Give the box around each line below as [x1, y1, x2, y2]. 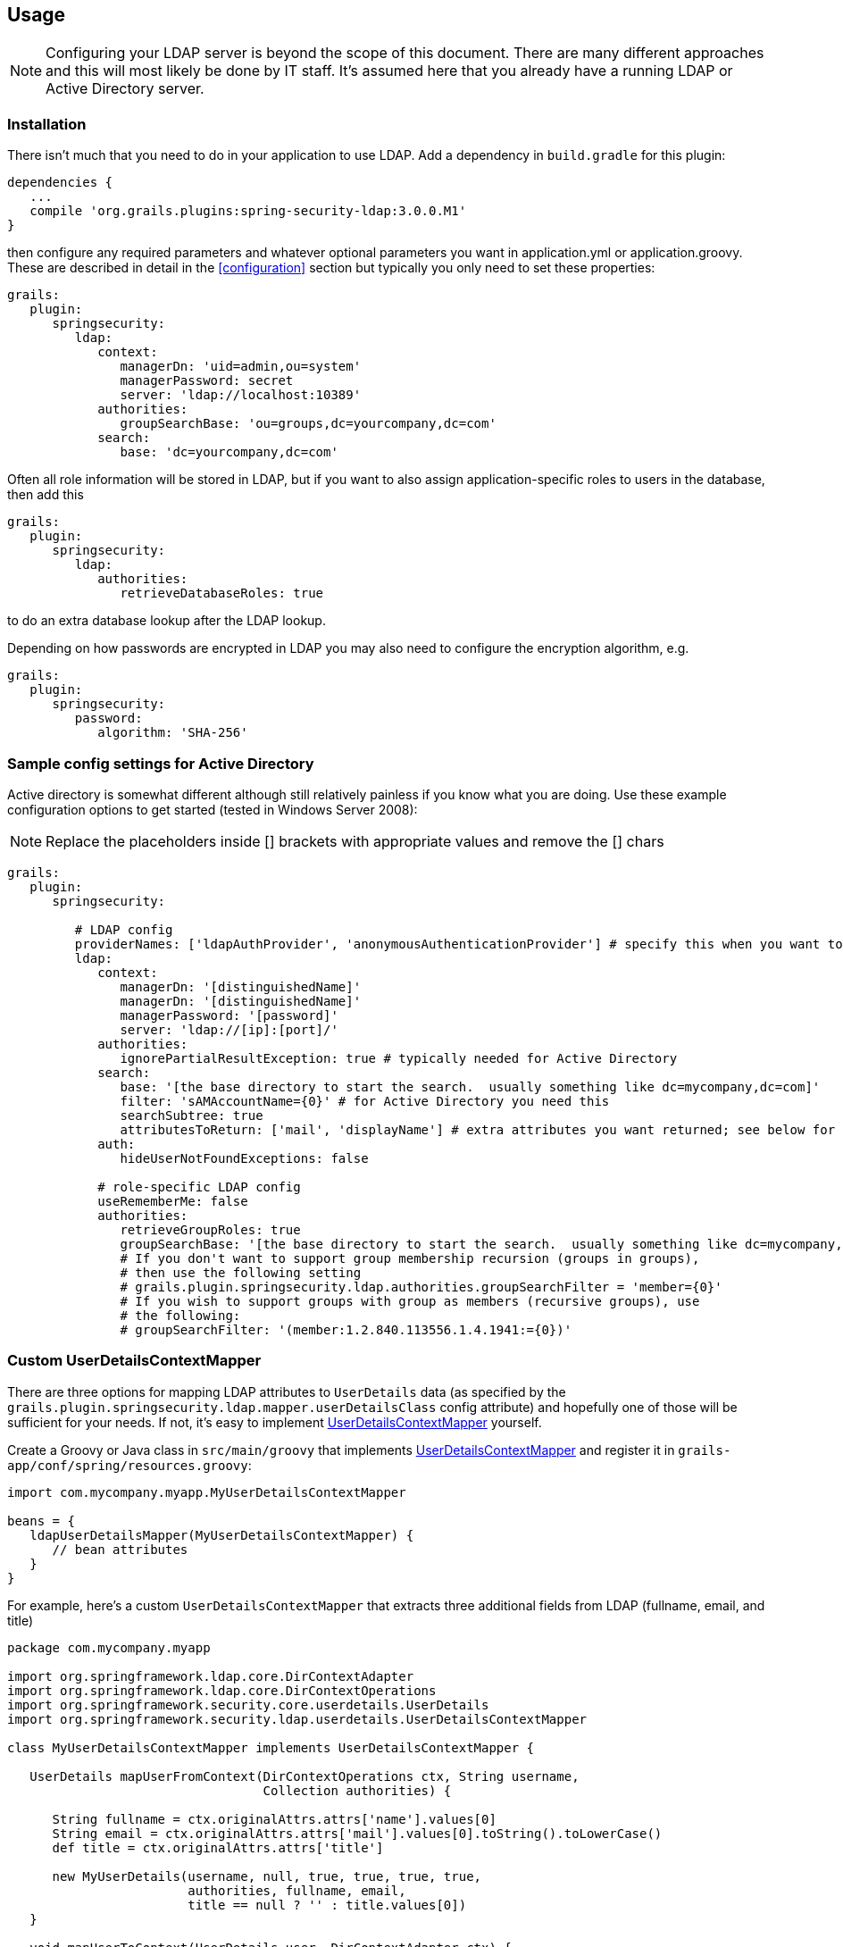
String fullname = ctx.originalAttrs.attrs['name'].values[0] [52, 1811, 497, 1826]
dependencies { [7, 175, 113, 190]
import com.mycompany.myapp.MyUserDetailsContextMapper [7, 1484, 406, 1500]
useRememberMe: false [97, 1193, 248, 1208]
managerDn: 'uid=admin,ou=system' [120, 359, 362, 374]
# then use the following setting [120, 1265, 362, 1280]
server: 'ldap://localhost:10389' [120, 388, 362, 403]
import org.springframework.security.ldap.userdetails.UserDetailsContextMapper [7, 1711, 588, 1726]
